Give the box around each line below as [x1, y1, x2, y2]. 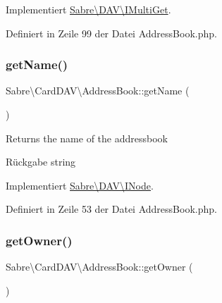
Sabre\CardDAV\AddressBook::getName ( [6, 83, 190, 98]
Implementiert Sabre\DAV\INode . [6, 178, 154, 192]
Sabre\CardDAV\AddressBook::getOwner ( [6, 259, 193, 274]
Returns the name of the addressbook [6, 130, 168, 145]
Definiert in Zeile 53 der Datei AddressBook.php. [6, 202, 217, 216]
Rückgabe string [6, 154, 76, 169]
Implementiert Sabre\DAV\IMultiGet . [6, 2, 171, 16]
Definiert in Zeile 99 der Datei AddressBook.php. [6, 25, 217, 40]
